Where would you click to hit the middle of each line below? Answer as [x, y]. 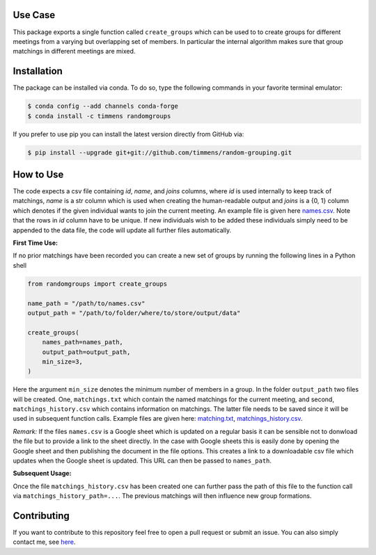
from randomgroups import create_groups [97, 284]
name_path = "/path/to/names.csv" [86, 303]
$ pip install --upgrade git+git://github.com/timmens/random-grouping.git [160, 152]
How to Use [38, 174]
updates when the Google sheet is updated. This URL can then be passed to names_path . [142, 460]
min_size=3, [63, 361]
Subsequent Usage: [42, 474]
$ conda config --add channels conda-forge [103, 106]
